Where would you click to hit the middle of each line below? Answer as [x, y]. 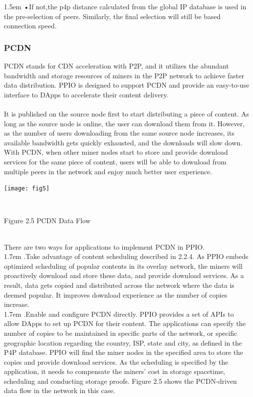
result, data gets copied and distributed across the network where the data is [119, 285]
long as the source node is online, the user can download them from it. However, [124, 123]
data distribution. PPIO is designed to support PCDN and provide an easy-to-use [127, 85]
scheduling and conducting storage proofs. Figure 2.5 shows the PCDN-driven [120, 381]
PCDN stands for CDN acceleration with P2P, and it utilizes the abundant [116, 66]
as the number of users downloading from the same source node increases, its [119, 133]
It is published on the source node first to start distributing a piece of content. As [126, 113]
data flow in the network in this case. [60, 390]
